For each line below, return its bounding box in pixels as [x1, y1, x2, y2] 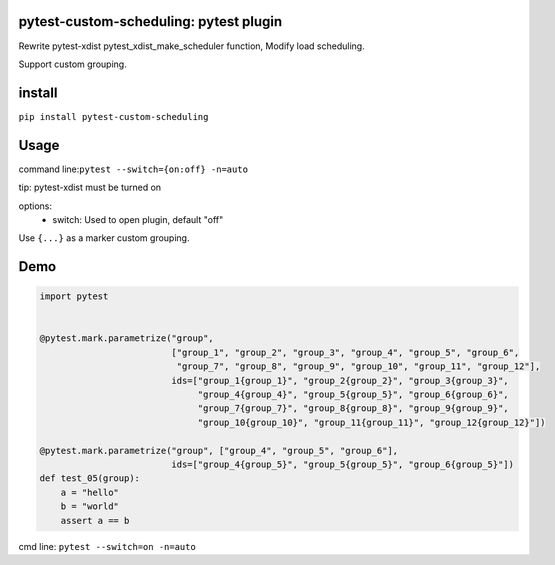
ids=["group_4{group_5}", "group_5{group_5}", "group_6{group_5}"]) [171, 458, 515, 470]
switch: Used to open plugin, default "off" [52, 213, 224, 225]
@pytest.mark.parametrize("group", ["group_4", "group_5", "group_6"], [39, 445, 399, 456]
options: [18, 200, 53, 212]
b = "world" [60, 501, 120, 512]
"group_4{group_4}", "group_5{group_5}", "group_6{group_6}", [197, 389, 509, 400]
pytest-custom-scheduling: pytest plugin [18, 13, 283, 30]
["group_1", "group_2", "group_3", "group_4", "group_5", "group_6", [171, 346, 520, 358]
